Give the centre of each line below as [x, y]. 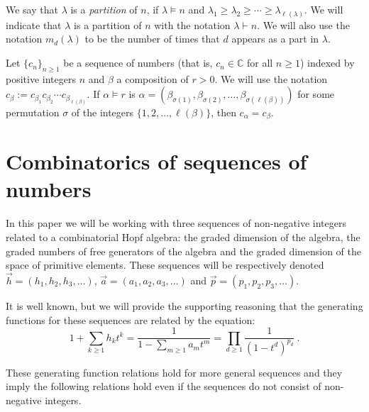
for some [316, 94]
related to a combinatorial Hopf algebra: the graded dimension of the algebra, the [183, 236]
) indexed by [327, 63]
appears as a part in [275, 39]
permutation [33, 112]
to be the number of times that [152, 39]
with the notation [192, 24]
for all [260, 63]
